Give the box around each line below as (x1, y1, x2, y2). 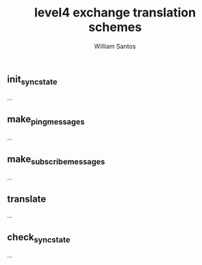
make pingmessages (7, 113, 85, 127)
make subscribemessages (7, 153, 105, 167)
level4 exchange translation (34, 5, 197, 21)
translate (7, 193, 47, 205)
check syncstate (7, 231, 71, 244)
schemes (88, 19, 142, 35)
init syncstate (7, 73, 58, 87)
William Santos (94, 42, 136, 50)
